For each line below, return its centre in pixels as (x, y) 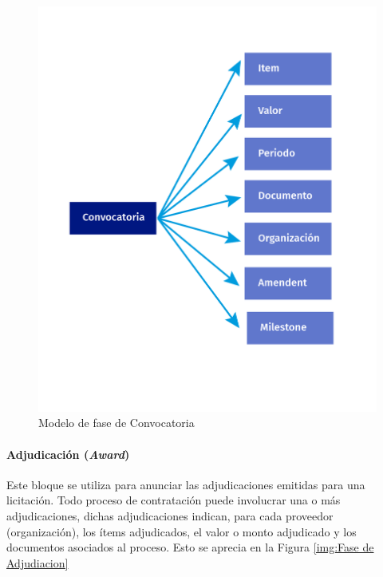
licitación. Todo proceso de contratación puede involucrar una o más (174, 500)
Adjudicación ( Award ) (68, 454)
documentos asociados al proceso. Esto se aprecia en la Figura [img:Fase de (190, 547)
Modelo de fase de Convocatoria (116, 423)
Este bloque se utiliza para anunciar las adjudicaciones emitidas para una (186, 484)
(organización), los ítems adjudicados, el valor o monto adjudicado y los (182, 531)
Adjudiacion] (38, 562)
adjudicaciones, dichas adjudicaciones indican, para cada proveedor (170, 515)
